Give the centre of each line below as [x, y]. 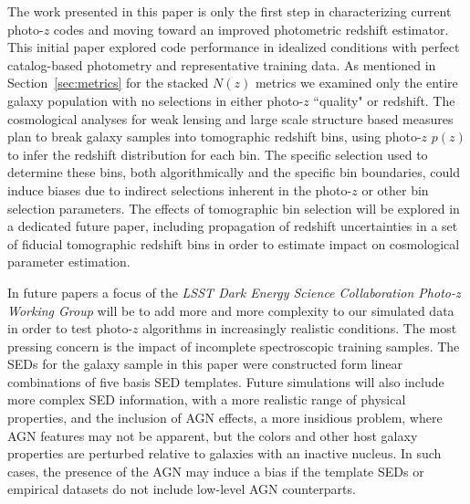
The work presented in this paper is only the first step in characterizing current [230, 11]
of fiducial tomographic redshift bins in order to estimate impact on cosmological [234, 243]
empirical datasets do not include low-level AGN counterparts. [182, 489]
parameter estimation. [69, 262]
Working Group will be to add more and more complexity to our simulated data [231, 310]
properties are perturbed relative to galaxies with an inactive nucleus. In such [225, 453]
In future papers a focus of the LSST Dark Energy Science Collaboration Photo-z [234, 292]
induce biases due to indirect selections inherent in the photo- [180, 189]
